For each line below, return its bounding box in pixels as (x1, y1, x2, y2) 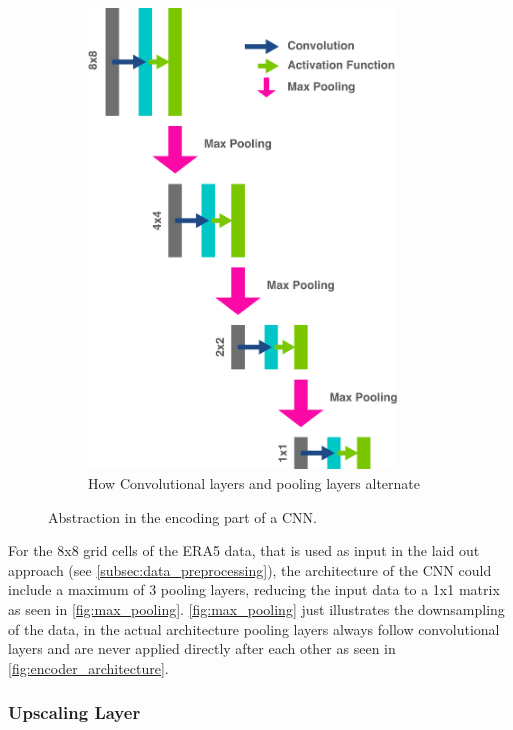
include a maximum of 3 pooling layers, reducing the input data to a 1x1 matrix (8, 579, 500, 600)
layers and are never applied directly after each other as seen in (8, 638, 396, 659)
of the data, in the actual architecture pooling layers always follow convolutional (8, 618, 500, 639)
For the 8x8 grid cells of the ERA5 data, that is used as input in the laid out (8, 540, 480, 561)
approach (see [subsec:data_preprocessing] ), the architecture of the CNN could (8, 559, 492, 580)
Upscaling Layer (8, 700, 141, 725)
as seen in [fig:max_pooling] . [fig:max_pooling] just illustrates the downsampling (8, 599, 505, 620)
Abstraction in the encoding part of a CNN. (48, 506, 317, 527)
